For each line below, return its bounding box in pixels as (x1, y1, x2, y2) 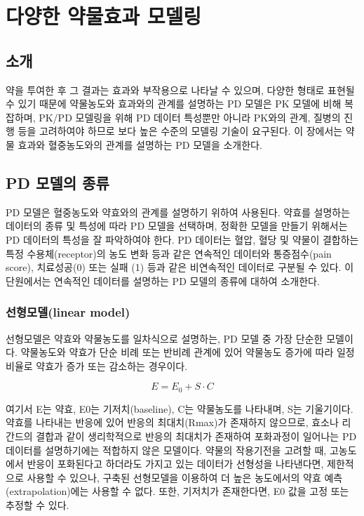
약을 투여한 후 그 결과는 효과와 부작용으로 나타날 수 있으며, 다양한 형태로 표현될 (6, 82, 355, 97)
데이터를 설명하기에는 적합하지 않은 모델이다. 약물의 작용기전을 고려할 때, (6, 442, 327, 457)
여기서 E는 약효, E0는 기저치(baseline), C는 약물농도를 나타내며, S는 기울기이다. (6, 401, 353, 416)
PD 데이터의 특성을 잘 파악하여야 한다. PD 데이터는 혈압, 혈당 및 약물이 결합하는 (6, 232, 359, 246)
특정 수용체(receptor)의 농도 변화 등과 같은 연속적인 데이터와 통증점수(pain (6, 246, 332, 260)
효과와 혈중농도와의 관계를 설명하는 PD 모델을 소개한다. (18, 137, 262, 152)
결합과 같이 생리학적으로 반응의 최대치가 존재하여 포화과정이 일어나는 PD (36, 428, 357, 443)
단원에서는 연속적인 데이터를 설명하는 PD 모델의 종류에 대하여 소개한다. (6, 273, 320, 288)
